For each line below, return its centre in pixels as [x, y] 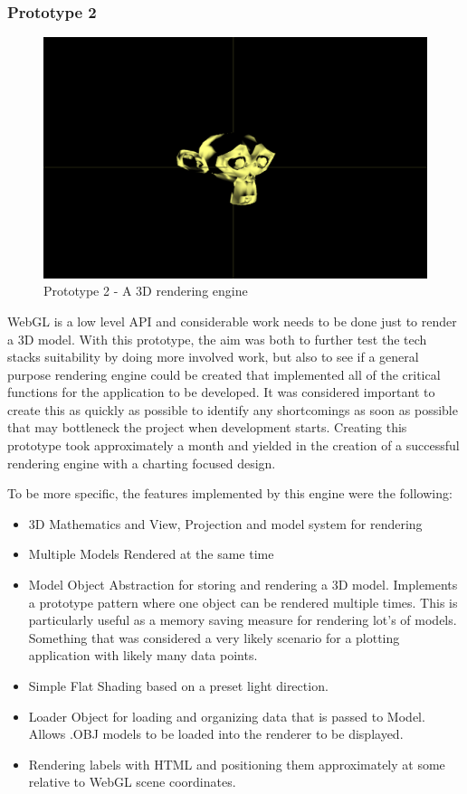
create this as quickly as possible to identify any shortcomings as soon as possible [233, 409]
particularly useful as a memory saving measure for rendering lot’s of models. [243, 620]
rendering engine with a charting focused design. [142, 463]
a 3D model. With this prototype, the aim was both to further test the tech [217, 339]
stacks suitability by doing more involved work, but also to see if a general [213, 357]
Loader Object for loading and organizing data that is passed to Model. [227, 716]
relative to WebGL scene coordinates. [132, 782]
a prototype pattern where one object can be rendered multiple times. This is [243, 602]
